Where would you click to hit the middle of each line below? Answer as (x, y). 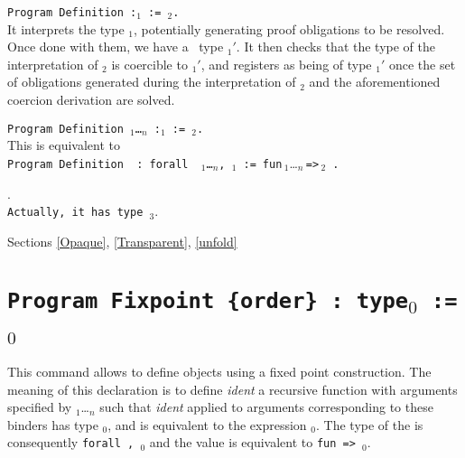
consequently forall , (71, 442)
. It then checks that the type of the (336, 47)
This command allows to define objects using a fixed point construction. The (219, 371)
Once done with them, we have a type (116, 47)
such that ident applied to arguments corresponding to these (266, 407)
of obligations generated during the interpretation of (152, 82)
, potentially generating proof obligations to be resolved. (289, 28)
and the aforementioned (375, 82)
